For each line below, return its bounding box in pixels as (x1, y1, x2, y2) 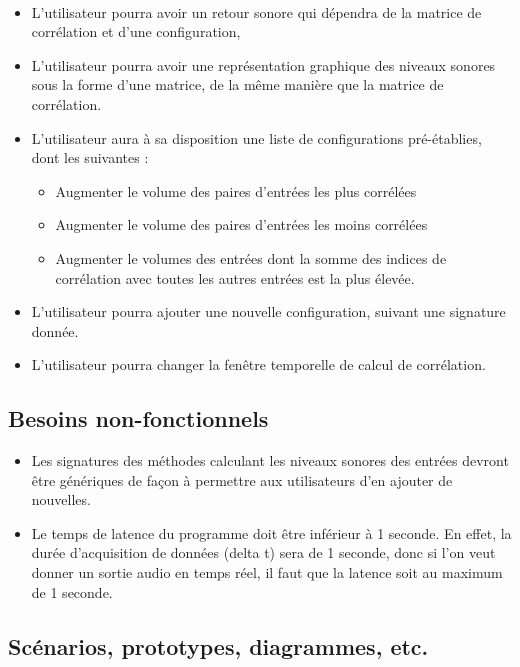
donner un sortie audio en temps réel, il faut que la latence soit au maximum (31, 562, 503, 583)
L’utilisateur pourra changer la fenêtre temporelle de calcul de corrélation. (31, 354, 486, 375)
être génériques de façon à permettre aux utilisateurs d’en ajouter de (31, 469, 453, 490)
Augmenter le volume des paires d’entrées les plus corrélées (55, 180, 417, 201)
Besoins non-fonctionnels (8, 403, 269, 434)
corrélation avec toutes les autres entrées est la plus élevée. (55, 267, 415, 288)
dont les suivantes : (31, 147, 149, 168)
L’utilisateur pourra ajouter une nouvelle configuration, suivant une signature (31, 301, 506, 322)
